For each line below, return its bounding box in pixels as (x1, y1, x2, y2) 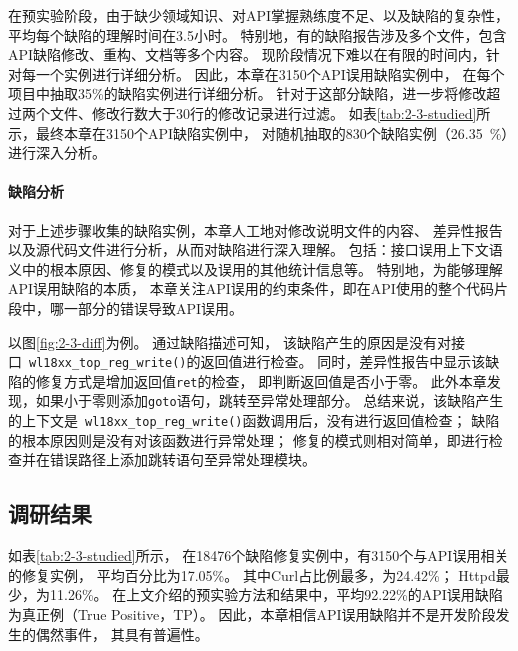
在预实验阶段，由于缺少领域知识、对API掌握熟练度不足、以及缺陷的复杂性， (8, 5, 510, 25)
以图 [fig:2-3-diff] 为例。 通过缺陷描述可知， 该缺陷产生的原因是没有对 (8, 331, 451, 352)
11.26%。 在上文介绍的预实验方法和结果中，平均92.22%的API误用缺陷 (49, 584, 503, 605)
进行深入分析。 (8, 142, 106, 163)
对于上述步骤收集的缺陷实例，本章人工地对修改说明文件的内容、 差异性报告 (8, 219, 503, 240)
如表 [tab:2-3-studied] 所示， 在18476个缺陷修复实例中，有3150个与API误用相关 (8, 545, 509, 566)
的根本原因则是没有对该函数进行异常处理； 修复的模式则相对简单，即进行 (8, 429, 489, 450)
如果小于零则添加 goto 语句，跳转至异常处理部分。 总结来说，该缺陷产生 (35, 390, 504, 411)
